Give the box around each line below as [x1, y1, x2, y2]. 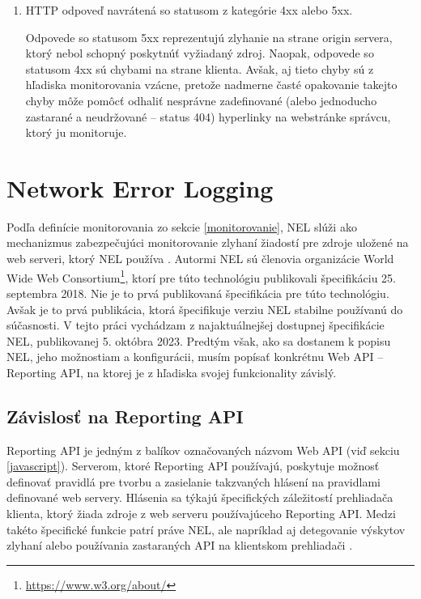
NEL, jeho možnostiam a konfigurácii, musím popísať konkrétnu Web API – [6, 348, 384, 365]
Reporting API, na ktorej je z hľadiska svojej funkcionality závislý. [6, 363, 337, 380]
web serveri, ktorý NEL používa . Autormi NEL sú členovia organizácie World [6, 250, 394, 267]
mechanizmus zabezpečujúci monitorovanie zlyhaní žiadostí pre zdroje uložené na [6, 234, 409, 251]
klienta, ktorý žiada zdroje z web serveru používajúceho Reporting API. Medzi [6, 505, 396, 522]
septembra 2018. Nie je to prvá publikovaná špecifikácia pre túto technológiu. [6, 284, 389, 301]
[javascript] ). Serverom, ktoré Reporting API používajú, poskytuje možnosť [6, 457, 380, 474]
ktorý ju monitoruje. [25, 124, 127, 141]
